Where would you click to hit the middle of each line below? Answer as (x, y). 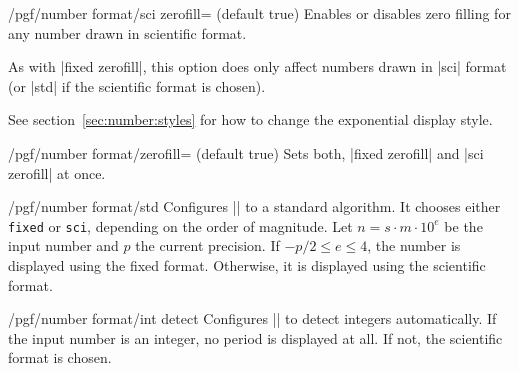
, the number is (414, 245)
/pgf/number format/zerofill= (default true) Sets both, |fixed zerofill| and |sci (246, 152)
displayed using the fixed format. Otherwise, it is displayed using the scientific (247, 265)
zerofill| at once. (57, 172)
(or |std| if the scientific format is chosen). (137, 85)
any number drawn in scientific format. (127, 32)
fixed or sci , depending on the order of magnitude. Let (180, 225)
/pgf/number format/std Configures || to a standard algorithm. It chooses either (254, 206)
